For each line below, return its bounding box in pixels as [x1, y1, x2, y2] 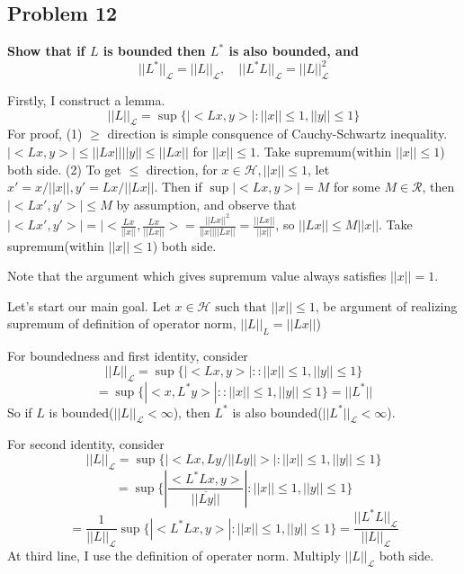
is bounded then [103, 41, 206, 60]
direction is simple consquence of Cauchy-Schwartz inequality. [107, 124, 448, 143]
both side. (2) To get [7, 159, 121, 178]
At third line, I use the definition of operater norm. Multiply [7, 545, 341, 564]
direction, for [146, 159, 218, 178]
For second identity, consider [7, 435, 165, 453]
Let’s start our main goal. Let [7, 296, 171, 315]
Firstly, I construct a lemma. [7, 91, 165, 110]
